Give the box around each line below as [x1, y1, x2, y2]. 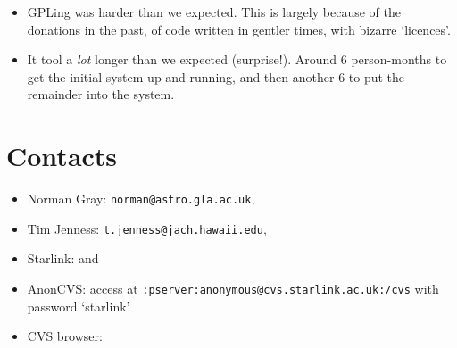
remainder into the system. [27, 85, 175, 104]
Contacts [6, 137, 118, 174]
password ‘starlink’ [27, 296, 130, 315]
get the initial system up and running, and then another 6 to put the [27, 67, 405, 86]
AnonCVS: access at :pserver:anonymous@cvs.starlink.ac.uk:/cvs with [27, 279, 439, 297]
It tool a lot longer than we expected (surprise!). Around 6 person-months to [27, 50, 447, 69]
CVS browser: [27, 327, 103, 345]
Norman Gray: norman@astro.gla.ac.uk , [27, 189, 255, 208]
